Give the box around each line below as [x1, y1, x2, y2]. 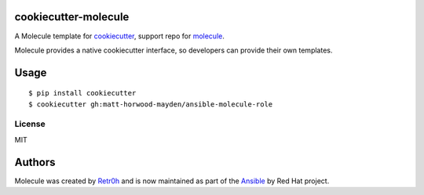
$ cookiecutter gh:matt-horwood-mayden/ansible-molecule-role [28, 99, 273, 109]
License [14, 118, 46, 129]
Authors [14, 155, 56, 168]
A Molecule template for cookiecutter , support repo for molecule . [14, 31, 225, 41]
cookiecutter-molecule [14, 10, 130, 23]
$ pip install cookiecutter [28, 88, 137, 98]
